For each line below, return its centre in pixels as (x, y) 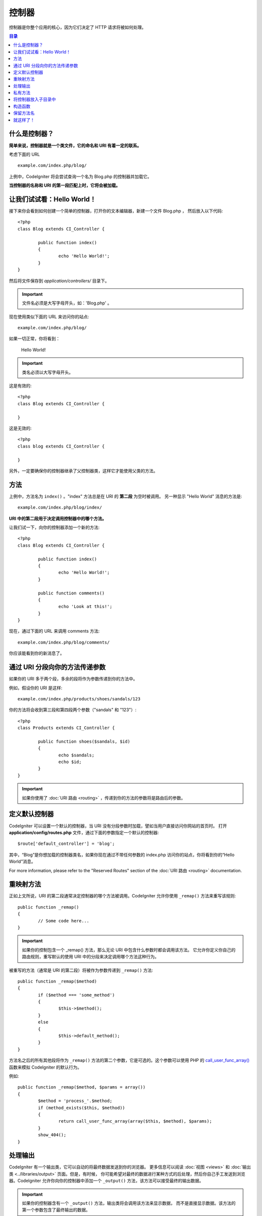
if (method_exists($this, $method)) (82, 1108)
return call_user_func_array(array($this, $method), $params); (135, 1121)
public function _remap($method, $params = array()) (82, 1087)
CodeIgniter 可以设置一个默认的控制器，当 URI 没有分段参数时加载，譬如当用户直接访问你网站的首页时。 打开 (118, 826)
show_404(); (52, 1135)
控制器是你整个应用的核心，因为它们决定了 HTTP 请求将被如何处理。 (78, 27)
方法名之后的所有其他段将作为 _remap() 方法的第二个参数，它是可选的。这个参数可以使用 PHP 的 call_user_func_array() (129, 1060)
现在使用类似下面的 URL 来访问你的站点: (49, 317)
